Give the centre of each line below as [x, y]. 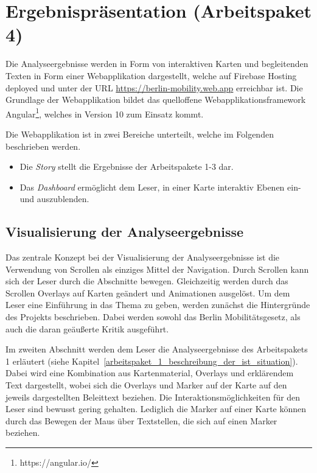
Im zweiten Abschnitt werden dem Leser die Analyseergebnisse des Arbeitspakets [157, 349]
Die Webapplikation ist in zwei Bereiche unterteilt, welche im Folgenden [140, 134]
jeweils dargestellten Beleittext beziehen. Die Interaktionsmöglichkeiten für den [153, 397]
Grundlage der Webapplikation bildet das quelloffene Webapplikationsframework [156, 100]
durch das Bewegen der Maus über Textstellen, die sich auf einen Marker [141, 420]
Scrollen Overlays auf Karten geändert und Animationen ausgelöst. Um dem [148, 293]
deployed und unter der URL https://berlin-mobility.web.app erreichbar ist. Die [154, 87]
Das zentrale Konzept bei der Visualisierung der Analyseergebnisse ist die [143, 257]
